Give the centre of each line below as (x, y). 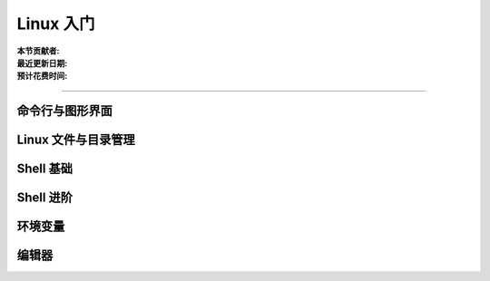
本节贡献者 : (38, 51)
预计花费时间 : (42, 76)
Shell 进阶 (44, 198)
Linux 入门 (56, 24)
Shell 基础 (44, 169)
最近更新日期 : (42, 63)
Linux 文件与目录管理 (76, 140)
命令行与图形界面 (64, 111)
